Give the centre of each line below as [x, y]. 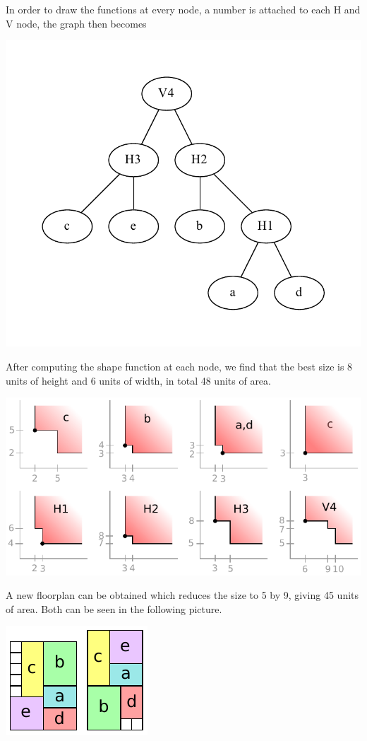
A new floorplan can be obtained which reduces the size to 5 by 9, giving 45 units [182, 595]
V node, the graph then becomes [76, 23]
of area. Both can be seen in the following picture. [114, 608]
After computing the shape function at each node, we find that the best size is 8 [179, 367]
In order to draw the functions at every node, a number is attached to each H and [183, 9]
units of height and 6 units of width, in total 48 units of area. [138, 380]
